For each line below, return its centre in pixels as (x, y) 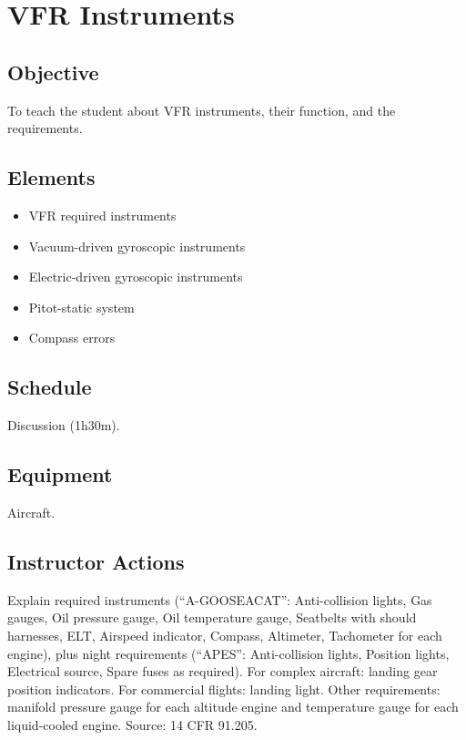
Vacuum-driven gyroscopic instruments (137, 246)
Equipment (60, 474)
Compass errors (72, 338)
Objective (53, 72)
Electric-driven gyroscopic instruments (136, 277)
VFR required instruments (102, 215)
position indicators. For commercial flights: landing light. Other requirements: (224, 689)
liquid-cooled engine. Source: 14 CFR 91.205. (132, 724)
